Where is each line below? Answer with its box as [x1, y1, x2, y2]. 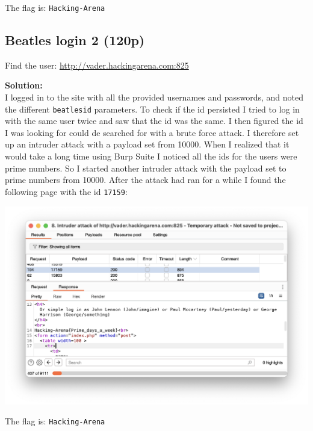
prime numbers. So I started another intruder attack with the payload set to [5, 161, 287, 174]
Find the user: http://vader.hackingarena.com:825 [5, 58, 189, 71]
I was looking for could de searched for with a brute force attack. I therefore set [5, 126, 299, 138]
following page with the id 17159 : [5, 185, 128, 197]
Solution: [5, 79, 43, 91]
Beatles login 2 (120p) [5, 31, 145, 49]
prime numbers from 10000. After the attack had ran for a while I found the [5, 173, 286, 186]
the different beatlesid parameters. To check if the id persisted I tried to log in [5, 102, 300, 115]
